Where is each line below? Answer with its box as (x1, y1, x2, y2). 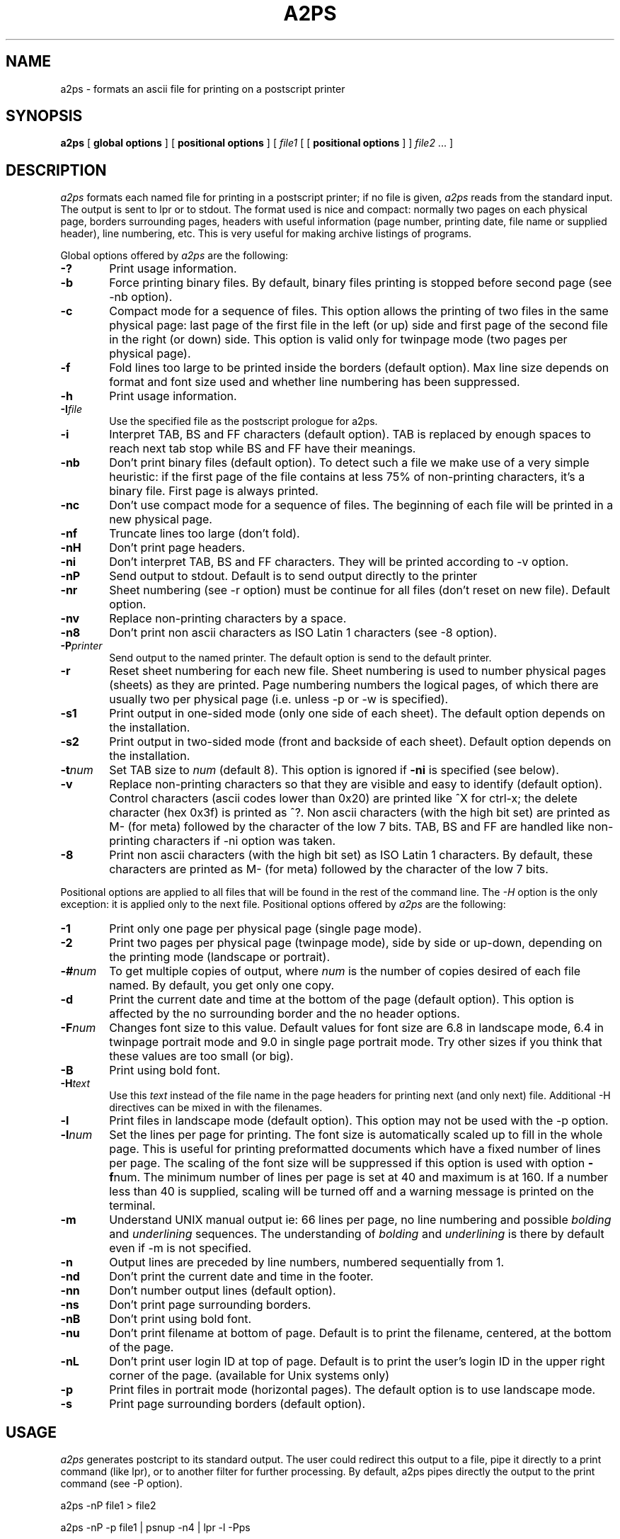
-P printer (60, 640, 103, 652)
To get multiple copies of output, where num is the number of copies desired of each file (109, 964, 580, 979)
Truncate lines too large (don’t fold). (109, 526, 300, 541)
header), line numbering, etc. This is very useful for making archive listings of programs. (60, 227, 472, 240)
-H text (60, 1077, 91, 1090)
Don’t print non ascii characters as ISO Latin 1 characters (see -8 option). (109, 625, 498, 640)
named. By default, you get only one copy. (109, 978, 335, 993)
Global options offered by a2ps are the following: (60, 249, 289, 262)
